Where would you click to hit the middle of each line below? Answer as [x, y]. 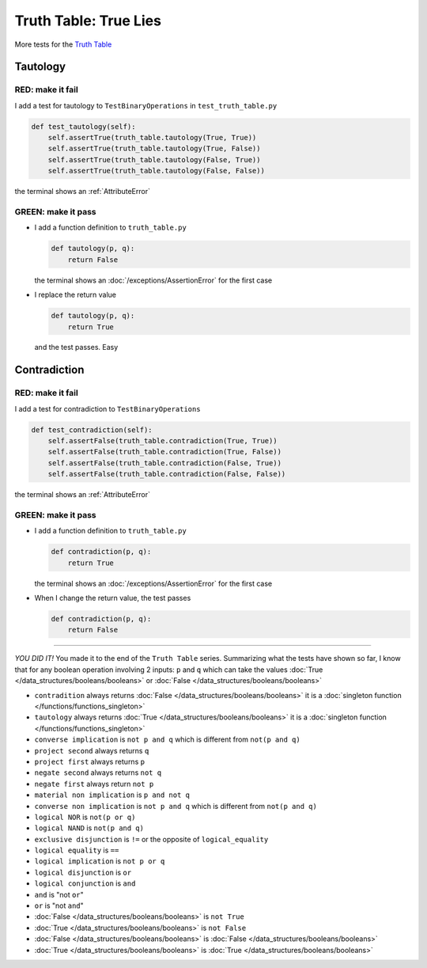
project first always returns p [90, 761]
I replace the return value [76, 295]
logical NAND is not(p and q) [89, 828]
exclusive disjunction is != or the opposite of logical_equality [151, 839]
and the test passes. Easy [76, 347]
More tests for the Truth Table [63, 44]
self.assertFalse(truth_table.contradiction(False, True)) [165, 463]
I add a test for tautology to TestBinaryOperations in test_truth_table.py [146, 105]
